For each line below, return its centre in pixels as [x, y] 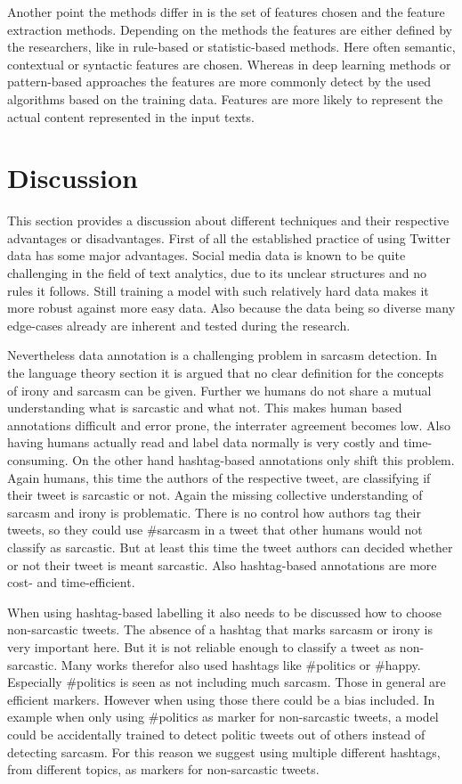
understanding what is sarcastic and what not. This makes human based [205, 408]
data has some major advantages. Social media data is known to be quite [207, 255]
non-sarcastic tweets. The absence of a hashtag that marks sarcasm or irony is [220, 629]
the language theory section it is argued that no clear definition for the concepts [226, 373]
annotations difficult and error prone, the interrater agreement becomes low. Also [229, 425]
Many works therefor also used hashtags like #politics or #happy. [241, 664]
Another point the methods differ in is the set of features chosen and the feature [226, 12]
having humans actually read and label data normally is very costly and [203, 442]
